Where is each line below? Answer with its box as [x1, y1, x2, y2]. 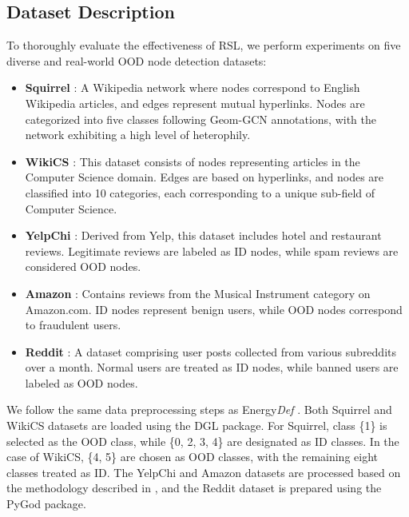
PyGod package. [6, 495, 86, 512]
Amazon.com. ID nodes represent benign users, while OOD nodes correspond [25, 300, 403, 317]
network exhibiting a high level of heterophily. [25, 126, 251, 143]
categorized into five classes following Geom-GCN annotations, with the [25, 110, 376, 127]
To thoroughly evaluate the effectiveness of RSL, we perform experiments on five [6, 37, 401, 54]
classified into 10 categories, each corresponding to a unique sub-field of [25, 184, 375, 201]
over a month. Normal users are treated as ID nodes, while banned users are [25, 359, 399, 376]
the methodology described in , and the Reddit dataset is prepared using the [6, 479, 382, 496]
